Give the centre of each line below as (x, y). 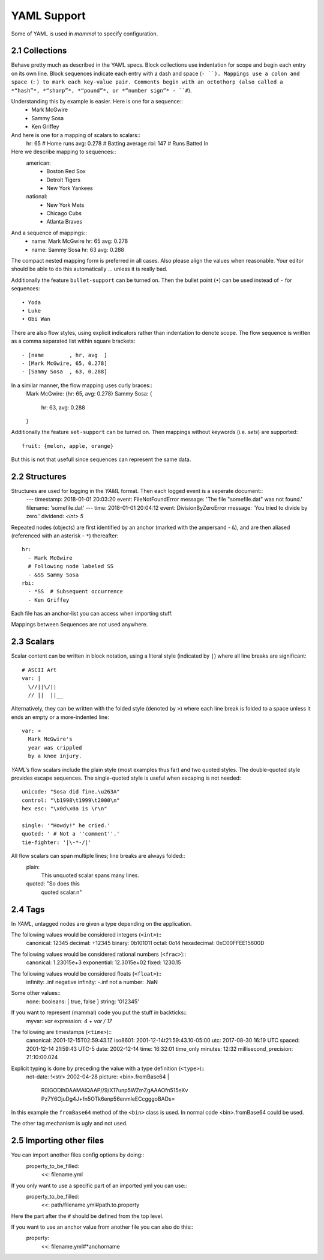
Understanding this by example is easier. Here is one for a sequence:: (97, 102)
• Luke (31, 310)
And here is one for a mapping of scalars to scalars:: (76, 135)
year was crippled (55, 748)
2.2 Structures (39, 476)
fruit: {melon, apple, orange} (68, 446)
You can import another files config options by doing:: (78, 1155)
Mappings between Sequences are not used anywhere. (79, 625)
